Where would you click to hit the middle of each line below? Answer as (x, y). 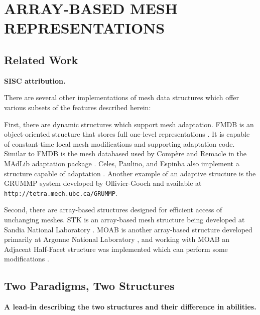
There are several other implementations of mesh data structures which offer (122, 97)
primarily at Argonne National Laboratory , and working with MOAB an (117, 239)
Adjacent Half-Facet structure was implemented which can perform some (116, 249)
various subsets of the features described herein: (78, 107)
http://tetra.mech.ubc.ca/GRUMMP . (61, 193)
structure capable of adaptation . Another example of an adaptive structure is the (130, 173)
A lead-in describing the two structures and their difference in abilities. (130, 307)
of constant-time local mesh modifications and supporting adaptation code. (119, 143)
